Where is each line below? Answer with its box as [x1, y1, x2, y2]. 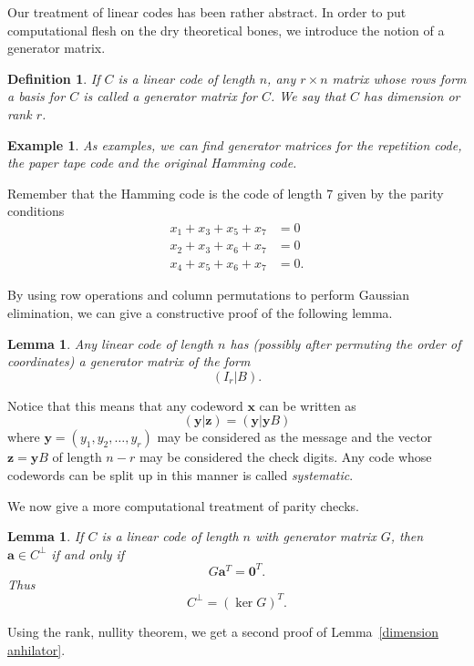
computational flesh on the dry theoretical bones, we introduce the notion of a [7, 20, 445, 39]
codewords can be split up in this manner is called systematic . [7, 465, 354, 484]
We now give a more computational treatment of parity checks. [7, 496, 359, 515]
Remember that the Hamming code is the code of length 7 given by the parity [7, 183, 444, 202]
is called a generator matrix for [83, 87, 258, 106]
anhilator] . [7, 640, 66, 659]
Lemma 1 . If [7, 527, 84, 546]
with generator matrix [255, 527, 376, 546]
